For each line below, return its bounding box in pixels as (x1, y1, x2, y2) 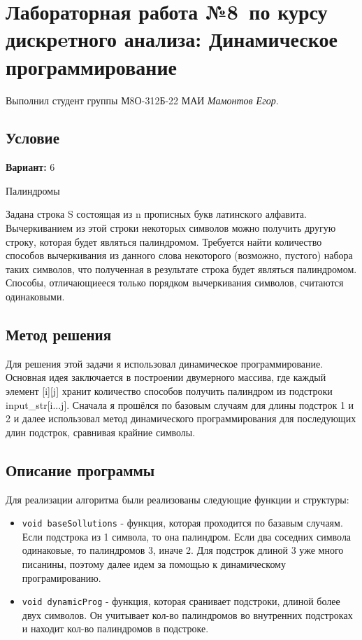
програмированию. (22, 570, 101, 585)
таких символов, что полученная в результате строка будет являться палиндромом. (6, 261, 357, 276)
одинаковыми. (6, 289, 65, 304)
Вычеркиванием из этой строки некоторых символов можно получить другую (6, 221, 336, 235)
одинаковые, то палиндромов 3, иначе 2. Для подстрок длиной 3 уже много (22, 543, 344, 557)
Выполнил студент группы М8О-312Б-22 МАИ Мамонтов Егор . (6, 92, 279, 107)
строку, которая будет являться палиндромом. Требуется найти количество (6, 234, 322, 249)
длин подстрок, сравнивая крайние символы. (6, 424, 196, 439)
